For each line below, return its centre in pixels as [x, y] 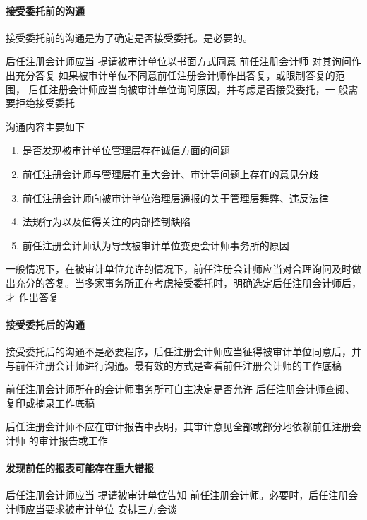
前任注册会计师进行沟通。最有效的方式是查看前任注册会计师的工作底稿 [178, 365]
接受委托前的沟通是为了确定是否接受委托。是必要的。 [129, 37]
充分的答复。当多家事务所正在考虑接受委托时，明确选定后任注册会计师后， [188, 282]
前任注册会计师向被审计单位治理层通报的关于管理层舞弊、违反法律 [175, 197]
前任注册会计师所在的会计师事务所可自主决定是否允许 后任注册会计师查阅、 [180, 389]
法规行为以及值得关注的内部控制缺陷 [106, 221]
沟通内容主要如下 [45, 126]
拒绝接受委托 [45, 103]
